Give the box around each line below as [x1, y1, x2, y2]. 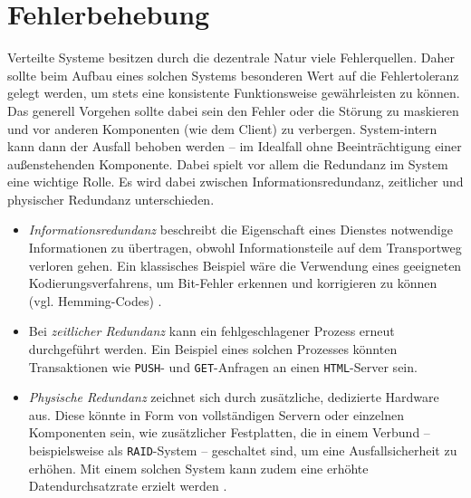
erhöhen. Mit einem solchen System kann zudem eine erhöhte [28, 458, 369, 477]
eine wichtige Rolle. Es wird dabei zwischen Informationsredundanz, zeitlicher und [7, 172, 464, 191]
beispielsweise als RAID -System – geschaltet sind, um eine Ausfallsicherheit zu [28, 441, 457, 460]
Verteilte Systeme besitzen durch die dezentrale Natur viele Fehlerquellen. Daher [7, 48, 455, 67]
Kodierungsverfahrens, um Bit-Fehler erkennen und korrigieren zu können [28, 273, 437, 292]
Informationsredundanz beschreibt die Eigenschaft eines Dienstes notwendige [28, 220, 453, 239]
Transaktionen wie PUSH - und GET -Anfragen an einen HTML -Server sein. [28, 357, 418, 376]
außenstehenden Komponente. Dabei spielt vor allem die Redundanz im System [7, 154, 448, 173]
